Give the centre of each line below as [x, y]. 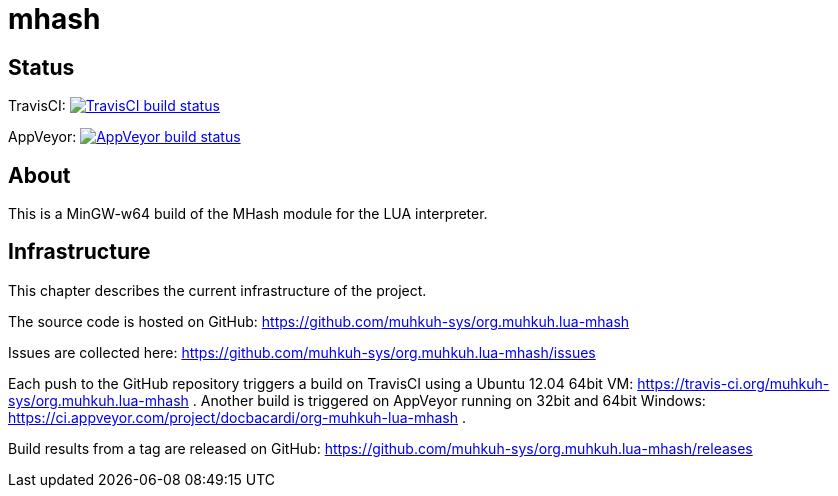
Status [41, 67]
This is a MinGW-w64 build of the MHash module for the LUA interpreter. [248, 214]
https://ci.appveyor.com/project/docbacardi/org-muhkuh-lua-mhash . [237, 417]
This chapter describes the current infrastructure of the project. [217, 290]
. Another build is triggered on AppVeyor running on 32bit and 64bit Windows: [449, 400]
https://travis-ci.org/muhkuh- [733, 383]
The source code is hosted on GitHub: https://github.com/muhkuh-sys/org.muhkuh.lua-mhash [319, 321]
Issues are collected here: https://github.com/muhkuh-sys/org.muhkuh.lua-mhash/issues [302, 352]
